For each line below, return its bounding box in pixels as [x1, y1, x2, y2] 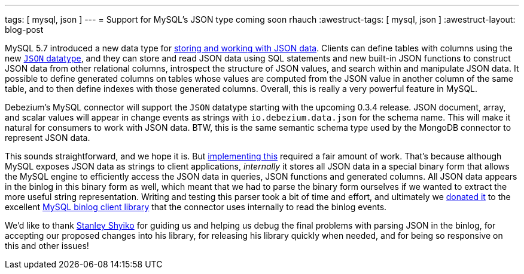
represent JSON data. [5, 133, 90, 143]
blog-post [5, 24, 44, 35]
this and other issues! [5, 241, 89, 251]
